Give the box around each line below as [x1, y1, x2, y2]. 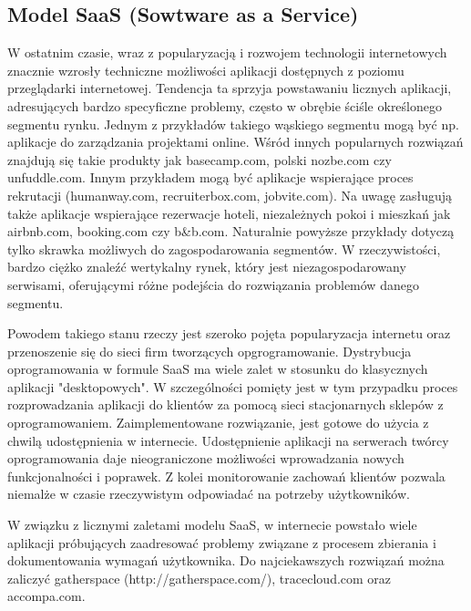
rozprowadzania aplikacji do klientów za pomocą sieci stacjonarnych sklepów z [7, 395, 444, 414]
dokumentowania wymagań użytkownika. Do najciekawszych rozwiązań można [7, 551, 445, 570]
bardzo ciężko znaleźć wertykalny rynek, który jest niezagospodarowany [7, 257, 406, 276]
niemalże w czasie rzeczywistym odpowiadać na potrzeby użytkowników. [7, 484, 410, 503]
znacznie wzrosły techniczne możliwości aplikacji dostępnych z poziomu [7, 60, 404, 79]
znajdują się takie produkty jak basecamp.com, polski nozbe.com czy [7, 150, 392, 169]
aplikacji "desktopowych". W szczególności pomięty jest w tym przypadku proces [7, 377, 458, 396]
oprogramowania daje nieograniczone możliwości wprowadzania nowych [7, 449, 404, 468]
